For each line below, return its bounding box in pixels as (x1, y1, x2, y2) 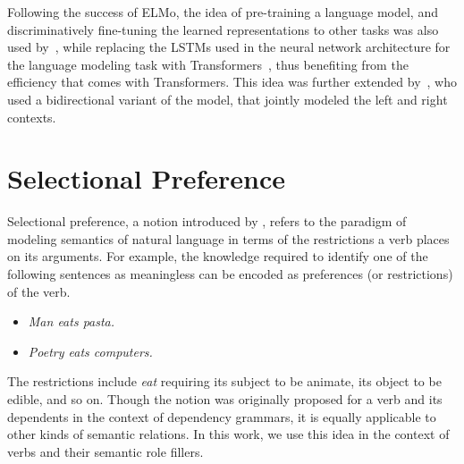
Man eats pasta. (28, 312, 115, 331)
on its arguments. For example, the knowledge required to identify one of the (7, 247, 428, 266)
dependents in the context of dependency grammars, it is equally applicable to (7, 407, 436, 426)
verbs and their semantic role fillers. (7, 442, 204, 460)
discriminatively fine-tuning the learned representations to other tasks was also (7, 20, 439, 38)
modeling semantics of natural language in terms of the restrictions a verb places (7, 229, 450, 248)
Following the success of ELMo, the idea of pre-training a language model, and (7, 3, 438, 21)
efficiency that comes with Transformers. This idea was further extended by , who (7, 72, 457, 91)
